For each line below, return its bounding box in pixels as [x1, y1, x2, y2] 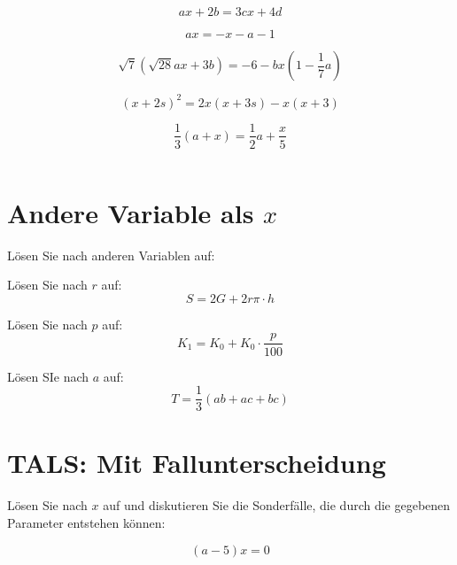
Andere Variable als [7, 194, 254, 230]
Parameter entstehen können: [7, 513, 166, 531]
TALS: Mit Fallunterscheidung [7, 445, 386, 481]
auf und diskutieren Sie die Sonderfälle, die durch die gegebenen [103, 496, 451, 515]
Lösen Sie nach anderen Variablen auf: [7, 245, 215, 264]
